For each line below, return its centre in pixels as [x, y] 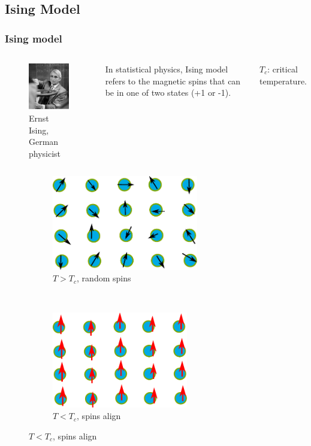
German [44, 142]
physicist [45, 153]
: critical [283, 69]
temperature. [283, 81]
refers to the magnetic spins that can [173, 81]
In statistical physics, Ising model [167, 69]
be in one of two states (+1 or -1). [168, 92]
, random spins [104, 278]
